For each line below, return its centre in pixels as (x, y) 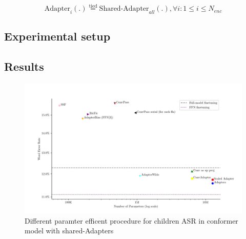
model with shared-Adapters (69, 231)
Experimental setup (57, 36)
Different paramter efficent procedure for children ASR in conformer (131, 220)
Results (24, 66)
